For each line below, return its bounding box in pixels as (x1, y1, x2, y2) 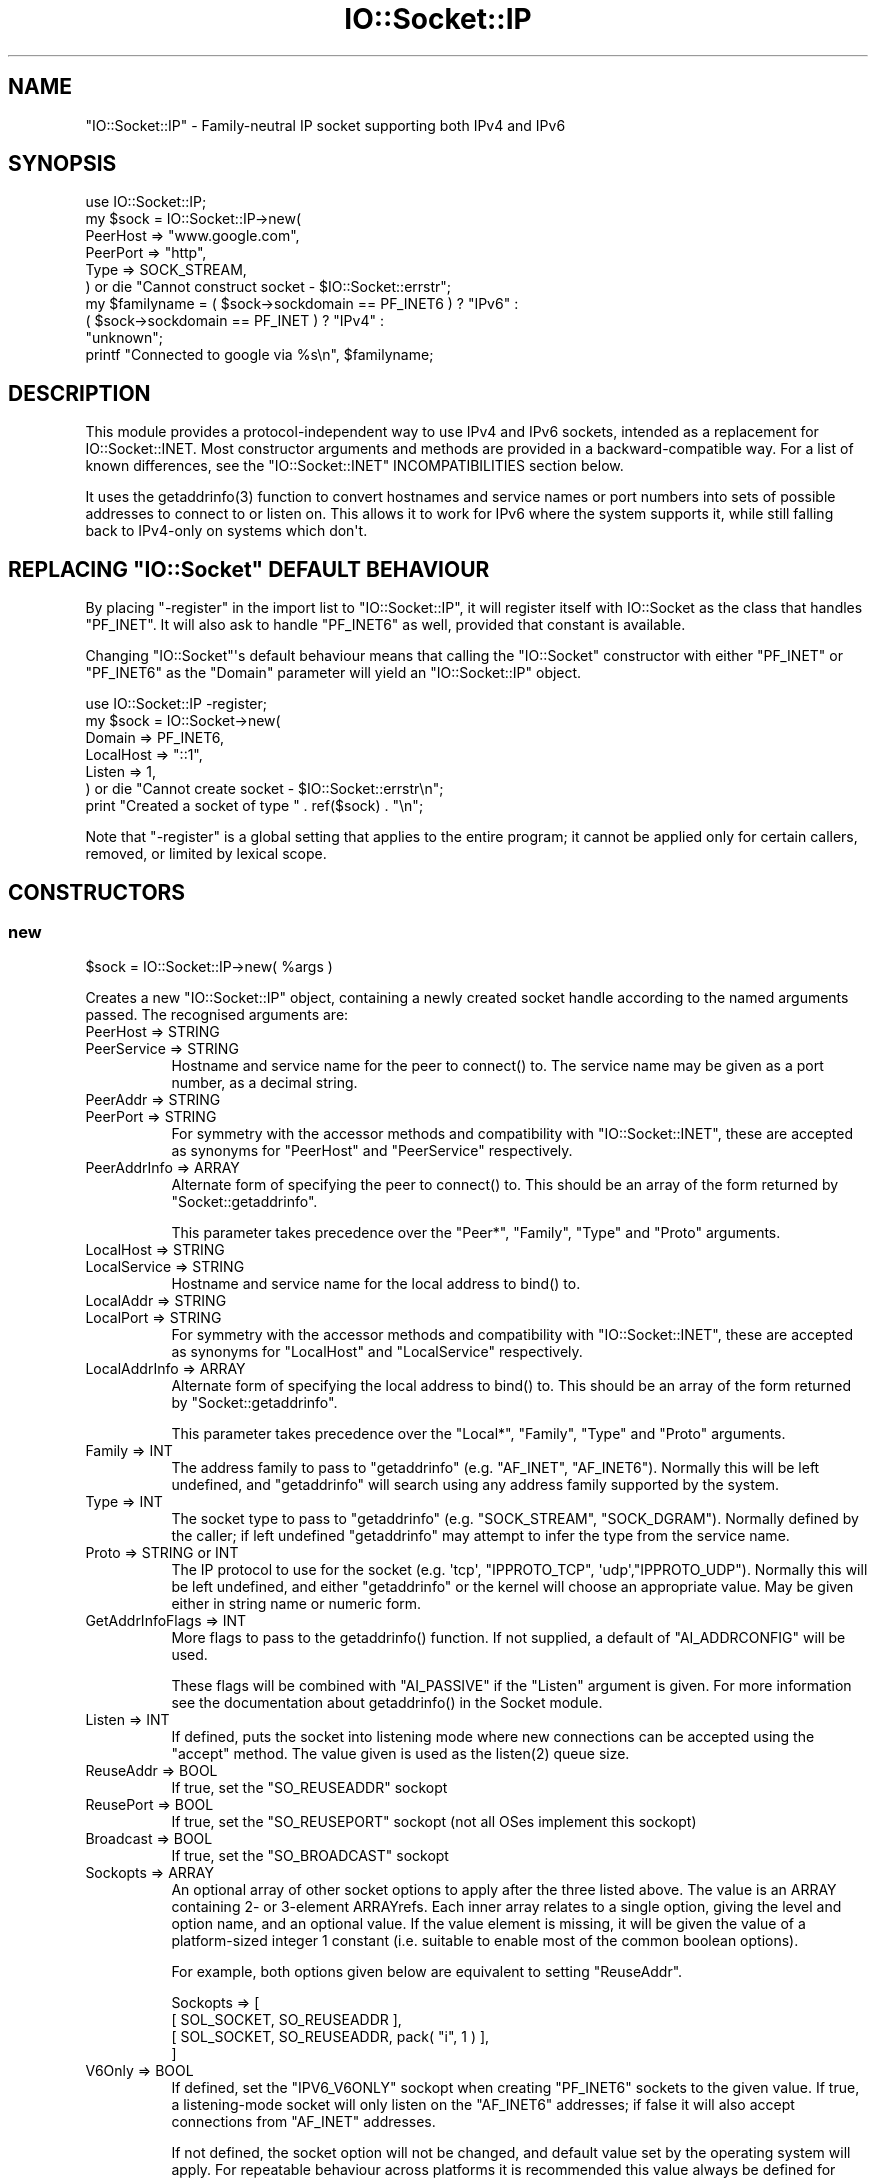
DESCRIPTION (8, 380, 151, 406)
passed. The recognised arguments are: (85, 1006, 349, 1024)
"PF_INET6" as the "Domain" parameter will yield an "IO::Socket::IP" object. (85, 664, 582, 682)
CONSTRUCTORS (8, 879, 186, 905)
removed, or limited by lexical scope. (85, 845, 327, 863)
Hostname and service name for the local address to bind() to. (171, 1275, 581, 1293)
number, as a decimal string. (171, 1074, 358, 1092)
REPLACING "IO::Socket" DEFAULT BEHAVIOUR (8, 556, 490, 582)
